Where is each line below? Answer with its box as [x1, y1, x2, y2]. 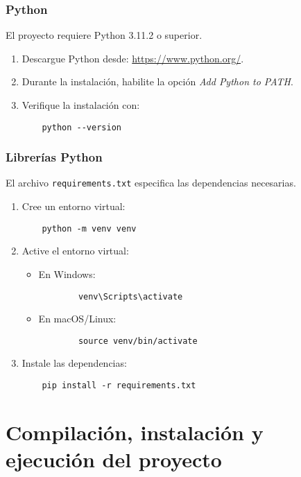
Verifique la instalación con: [21, 98, 140, 112]
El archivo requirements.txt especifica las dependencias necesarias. [6, 175, 296, 190]
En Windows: [38, 266, 96, 281]
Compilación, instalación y [6, 417, 264, 446]
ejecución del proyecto [6, 445, 222, 474]
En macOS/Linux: [38, 311, 117, 326]
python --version [42, 122, 121, 132]
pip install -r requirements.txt [42, 381, 196, 391]
